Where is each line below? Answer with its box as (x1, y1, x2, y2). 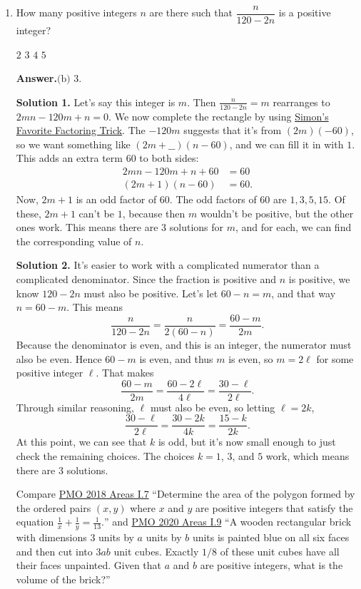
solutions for (169, 220, 224, 235)
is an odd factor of (76, 192, 157, 207)
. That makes (96, 365, 154, 380)
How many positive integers (16, 5, 137, 20)
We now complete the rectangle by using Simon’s (114, 108, 329, 123)
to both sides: (139, 150, 199, 165)
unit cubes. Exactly (113, 543, 199, 558)
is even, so (228, 351, 273, 366)
